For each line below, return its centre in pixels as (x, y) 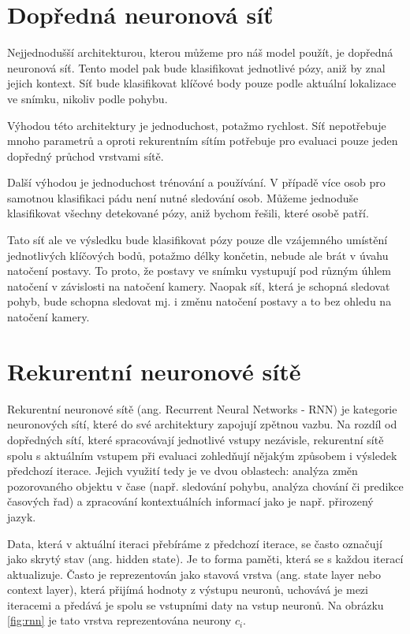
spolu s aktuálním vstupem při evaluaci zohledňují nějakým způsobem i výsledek (202, 455)
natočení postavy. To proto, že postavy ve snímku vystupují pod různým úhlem (199, 271)
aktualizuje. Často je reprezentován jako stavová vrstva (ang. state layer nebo (194, 574)
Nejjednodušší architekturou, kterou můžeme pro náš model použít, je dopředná (200, 52)
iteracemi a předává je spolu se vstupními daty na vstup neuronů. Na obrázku (196, 604)
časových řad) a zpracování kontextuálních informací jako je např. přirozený (190, 501)
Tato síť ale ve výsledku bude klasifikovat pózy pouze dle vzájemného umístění (198, 240)
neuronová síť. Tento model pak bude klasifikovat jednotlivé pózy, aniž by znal (196, 67)
